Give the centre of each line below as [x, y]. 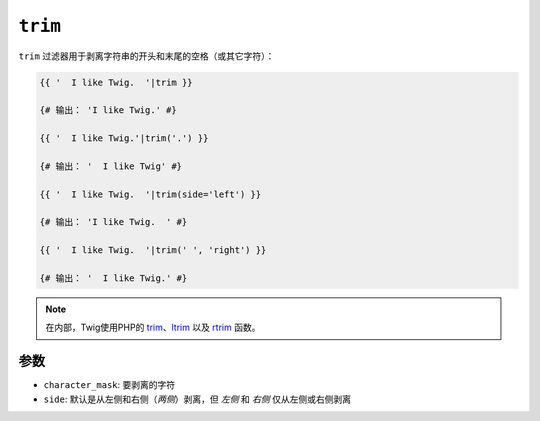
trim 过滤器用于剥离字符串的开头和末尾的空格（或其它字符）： [146, 56]
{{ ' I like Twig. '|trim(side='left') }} [150, 194]
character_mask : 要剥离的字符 [109, 385]
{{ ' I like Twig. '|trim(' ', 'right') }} [153, 250]
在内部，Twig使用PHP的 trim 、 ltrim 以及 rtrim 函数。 [153, 327]
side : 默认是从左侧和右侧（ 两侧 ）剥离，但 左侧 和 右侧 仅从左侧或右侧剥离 [197, 399]
